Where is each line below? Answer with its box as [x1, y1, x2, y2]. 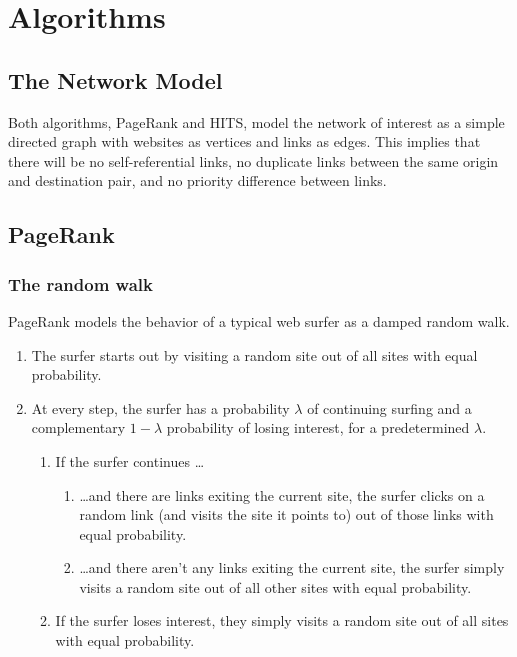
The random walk [8, 271, 153, 296]
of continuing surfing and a [307, 397, 472, 418]
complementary [31, 417, 126, 438]
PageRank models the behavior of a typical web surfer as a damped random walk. [8, 310, 510, 331]
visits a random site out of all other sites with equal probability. [79, 576, 472, 597]
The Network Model [8, 64, 223, 95]
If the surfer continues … [55, 450, 205, 471]
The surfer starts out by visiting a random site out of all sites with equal [31, 344, 478, 365]
